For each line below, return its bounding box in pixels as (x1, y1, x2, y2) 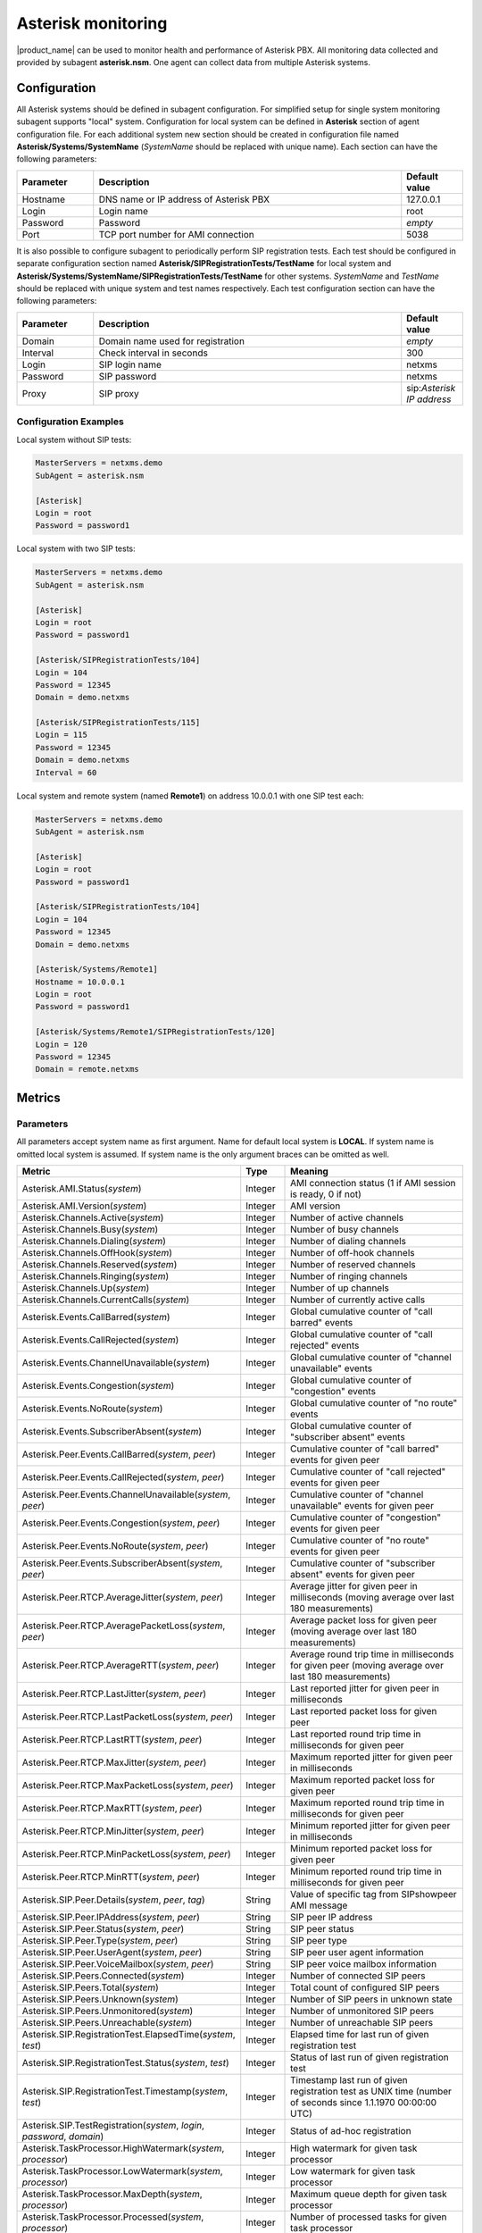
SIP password (98, 370, 157, 382)
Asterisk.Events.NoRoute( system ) (21, 1402, 163, 1415)
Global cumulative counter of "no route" (290, 1396, 458, 1409)
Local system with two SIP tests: (16, 543, 136, 554)
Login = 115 (35, 730, 88, 740)
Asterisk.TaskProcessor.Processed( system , (21, 2211, 204, 2223)
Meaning (290, 1165, 329, 1177)
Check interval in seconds (98, 347, 209, 359)
